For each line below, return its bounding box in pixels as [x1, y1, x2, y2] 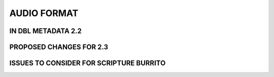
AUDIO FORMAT [9, 8, 79, 19]
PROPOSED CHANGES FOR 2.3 [9, 43, 109, 51]
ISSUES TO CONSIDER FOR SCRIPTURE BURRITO [9, 59, 166, 67]
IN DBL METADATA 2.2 [9, 27, 82, 35]
